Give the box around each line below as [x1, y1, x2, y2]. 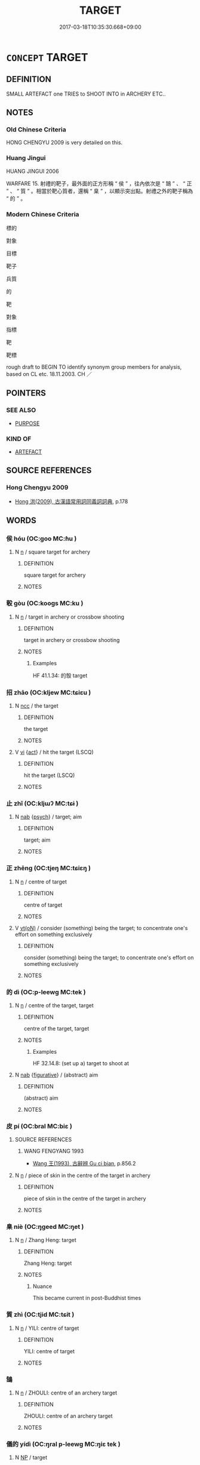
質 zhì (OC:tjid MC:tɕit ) [6, 1310, 75, 1319]
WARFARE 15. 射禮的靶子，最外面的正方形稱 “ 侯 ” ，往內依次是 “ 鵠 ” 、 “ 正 [6, 180, 192, 187]
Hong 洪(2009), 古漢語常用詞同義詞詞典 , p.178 [14, 497, 128, 505]
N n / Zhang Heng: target [14, 1237, 76, 1244]
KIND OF [6, 435, 32, 443]
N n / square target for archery [14, 548, 91, 556]
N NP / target [14, 1454, 48, 1461]
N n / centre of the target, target [14, 1002, 94, 1009]
